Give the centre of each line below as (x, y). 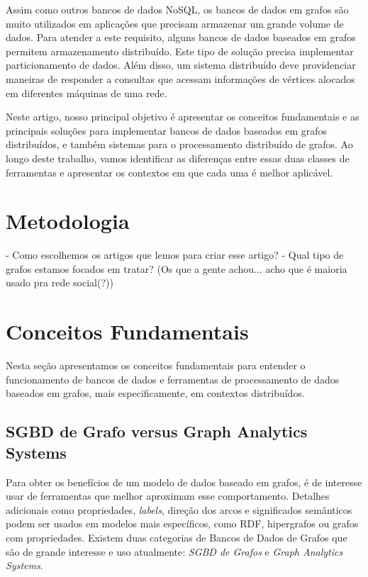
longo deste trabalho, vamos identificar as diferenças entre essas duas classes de (178, 158)
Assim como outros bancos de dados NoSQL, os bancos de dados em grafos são (177, 9)
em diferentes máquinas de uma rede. (87, 93)
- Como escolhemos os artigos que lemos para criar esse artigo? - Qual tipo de (175, 255)
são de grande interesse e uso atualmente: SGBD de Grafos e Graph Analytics (174, 551)
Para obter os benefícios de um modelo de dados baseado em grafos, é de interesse (184, 482)
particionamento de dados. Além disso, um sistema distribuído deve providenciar (181, 65)
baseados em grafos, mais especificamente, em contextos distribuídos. (155, 393)
